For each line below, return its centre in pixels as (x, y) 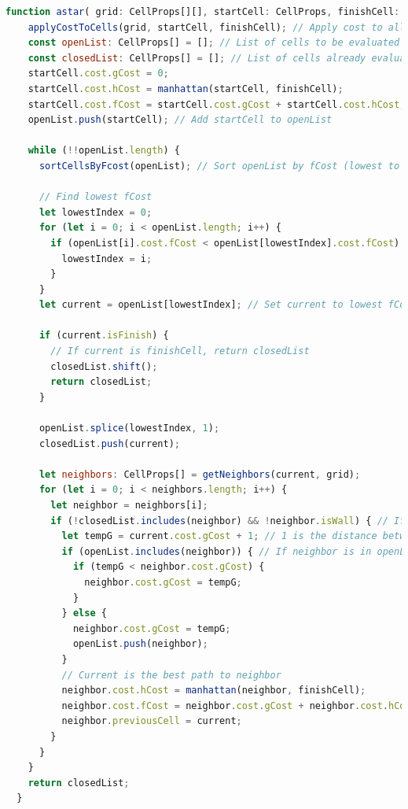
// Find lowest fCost (96, 197)
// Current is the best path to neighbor (171, 675)
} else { (84, 613)
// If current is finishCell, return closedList (180, 351)
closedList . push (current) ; (109, 443)
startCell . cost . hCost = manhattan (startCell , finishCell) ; (186, 89)
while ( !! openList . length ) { (104, 151)
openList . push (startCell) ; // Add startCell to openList (180, 120)
